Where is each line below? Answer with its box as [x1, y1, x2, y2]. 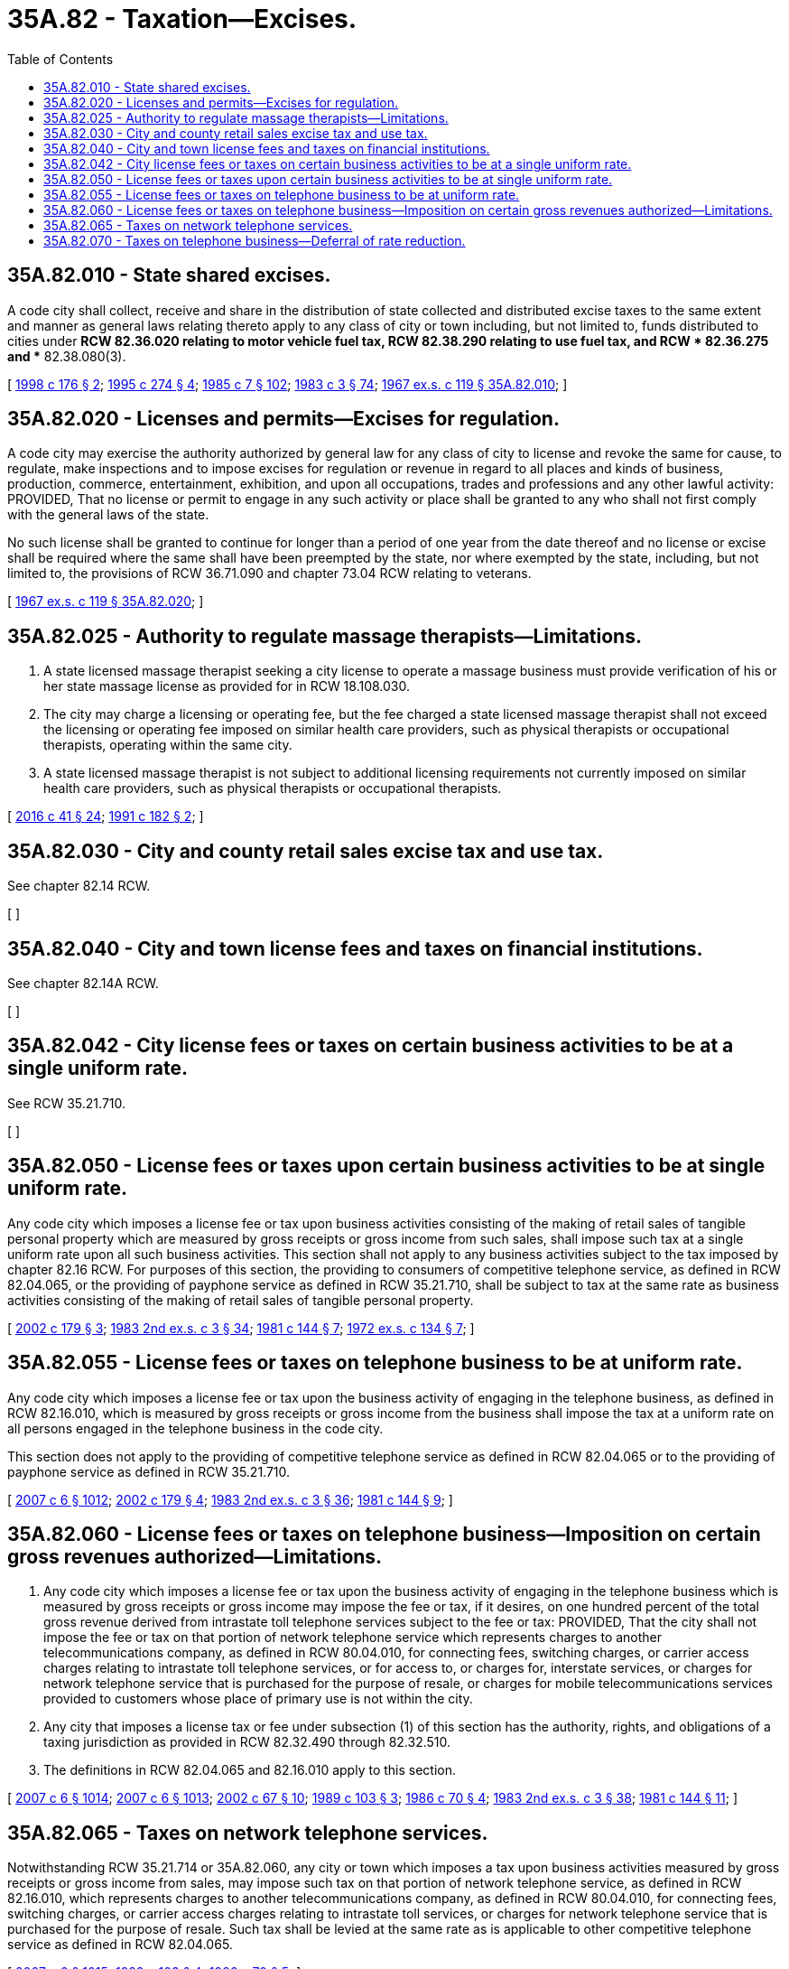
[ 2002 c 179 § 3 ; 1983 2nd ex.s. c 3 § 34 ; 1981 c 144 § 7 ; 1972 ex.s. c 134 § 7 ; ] [7, 1320, 475, 1336]
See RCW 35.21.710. [7, 1095, 126, 1111]
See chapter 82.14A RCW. [7, 975, 159, 991]
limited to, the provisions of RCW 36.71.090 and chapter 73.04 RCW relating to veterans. [7, 565, 532, 582]
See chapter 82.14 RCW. [7, 878, 151, 894]
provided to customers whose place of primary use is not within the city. [43, 1691, 473, 1707]
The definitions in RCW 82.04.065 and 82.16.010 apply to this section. [43, 1762, 457, 1778]
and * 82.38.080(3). [7, 348, 126, 364]
